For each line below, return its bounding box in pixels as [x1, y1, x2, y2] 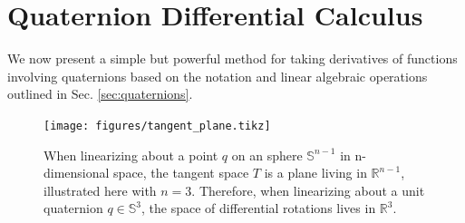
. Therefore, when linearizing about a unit [191, 180, 425, 199]
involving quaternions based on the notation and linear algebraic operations [7, 66, 428, 85]
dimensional [44, 163, 110, 182]
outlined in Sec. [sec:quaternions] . [7, 84, 193, 103]
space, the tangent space [113, 163, 249, 182]
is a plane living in [264, 163, 367, 182]
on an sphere [231, 145, 303, 164]
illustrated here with [44, 180, 157, 199]
